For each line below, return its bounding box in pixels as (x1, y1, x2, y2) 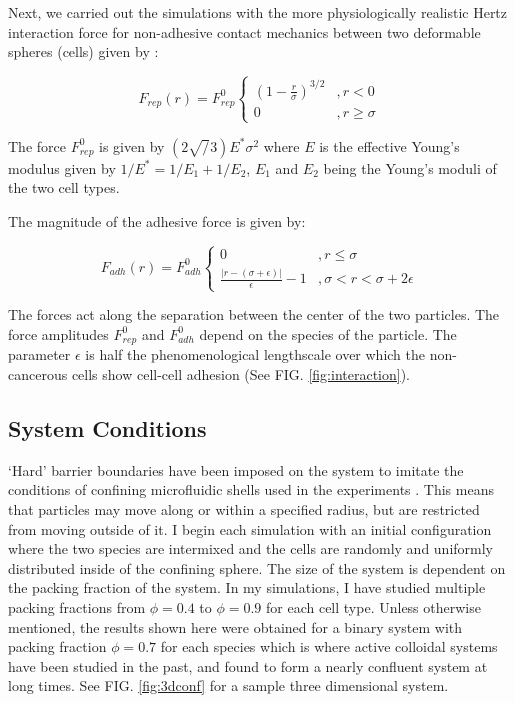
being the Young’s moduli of (323, 157, 497, 178)
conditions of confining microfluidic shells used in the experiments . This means (8, 479, 494, 500)
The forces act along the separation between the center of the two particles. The (8, 304, 500, 325)
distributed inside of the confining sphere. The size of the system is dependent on (8, 557, 506, 578)
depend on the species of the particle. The (199, 323, 457, 344)
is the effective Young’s (319, 135, 460, 156)
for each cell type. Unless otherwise (266, 596, 481, 617)
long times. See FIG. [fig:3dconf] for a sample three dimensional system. (8, 675, 449, 696)
